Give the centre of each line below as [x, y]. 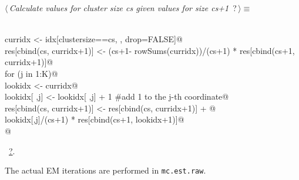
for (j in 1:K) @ [31, 73]
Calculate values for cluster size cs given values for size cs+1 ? [123, 8]
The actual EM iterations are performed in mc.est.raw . [105, 170]
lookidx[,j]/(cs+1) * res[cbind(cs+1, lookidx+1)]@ [95, 119]
